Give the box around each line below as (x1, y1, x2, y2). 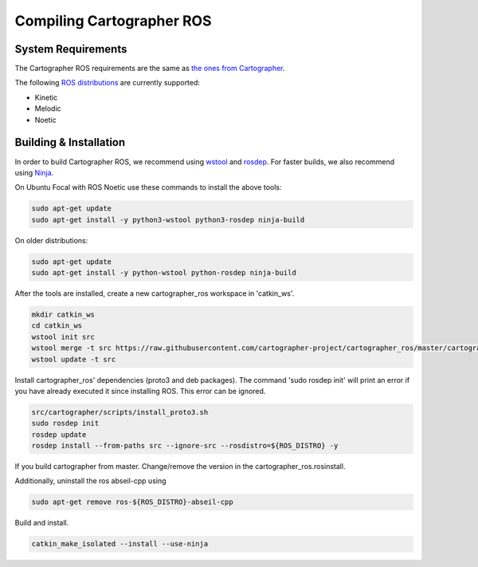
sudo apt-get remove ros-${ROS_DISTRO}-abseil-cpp (31, 498, 234, 506)
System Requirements (14, 42, 127, 56)
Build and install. (14, 518, 69, 528)
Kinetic (34, 93, 58, 102)
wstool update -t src (31, 355, 116, 364)
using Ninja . (14, 167, 54, 177)
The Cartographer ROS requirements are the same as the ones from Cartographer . (14, 64, 285, 73)
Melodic (34, 104, 61, 113)
